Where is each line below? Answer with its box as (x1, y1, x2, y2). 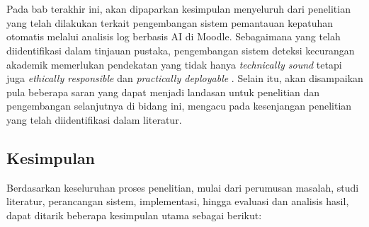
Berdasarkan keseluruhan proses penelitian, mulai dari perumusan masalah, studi (6, 180, 359, 194)
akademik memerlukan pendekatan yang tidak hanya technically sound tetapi (6, 57, 342, 71)
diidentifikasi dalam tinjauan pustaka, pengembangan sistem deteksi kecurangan (6, 42, 355, 57)
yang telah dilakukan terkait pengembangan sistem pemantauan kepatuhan (6, 15, 334, 30)
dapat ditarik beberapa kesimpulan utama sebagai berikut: (6, 207, 262, 222)
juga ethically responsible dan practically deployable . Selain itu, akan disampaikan (6, 71, 363, 86)
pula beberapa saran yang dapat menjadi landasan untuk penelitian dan (6, 84, 320, 99)
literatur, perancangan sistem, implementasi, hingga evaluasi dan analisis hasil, (6, 194, 349, 209)
